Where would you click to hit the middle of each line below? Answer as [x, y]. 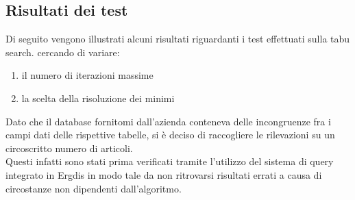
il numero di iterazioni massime [87, 75]
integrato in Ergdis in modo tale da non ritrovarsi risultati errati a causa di [164, 174]
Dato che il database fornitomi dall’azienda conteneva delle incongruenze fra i [168, 121]
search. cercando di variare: [63, 52]
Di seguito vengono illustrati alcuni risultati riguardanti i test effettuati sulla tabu [178, 39]
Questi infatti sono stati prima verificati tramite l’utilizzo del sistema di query [170, 161]
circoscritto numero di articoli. [69, 148]
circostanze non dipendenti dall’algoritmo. [94, 188]
